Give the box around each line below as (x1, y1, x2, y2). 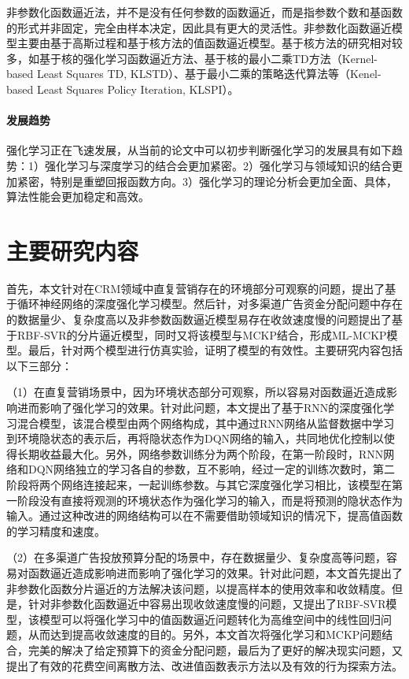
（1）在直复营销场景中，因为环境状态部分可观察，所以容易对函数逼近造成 (6, 384, 386, 400)
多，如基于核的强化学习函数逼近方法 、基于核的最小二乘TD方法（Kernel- (6, 50, 378, 66)
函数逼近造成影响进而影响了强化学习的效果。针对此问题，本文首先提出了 (28, 564, 403, 581)
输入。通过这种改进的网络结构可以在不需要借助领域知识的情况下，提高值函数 (6, 507, 403, 524)
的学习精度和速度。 (6, 522, 105, 539)
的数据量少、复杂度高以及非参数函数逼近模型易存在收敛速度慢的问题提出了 (6, 311, 392, 328)
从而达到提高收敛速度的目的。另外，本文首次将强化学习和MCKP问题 (28, 626, 382, 643)
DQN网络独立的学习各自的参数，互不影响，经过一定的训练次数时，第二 (28, 461, 396, 477)
